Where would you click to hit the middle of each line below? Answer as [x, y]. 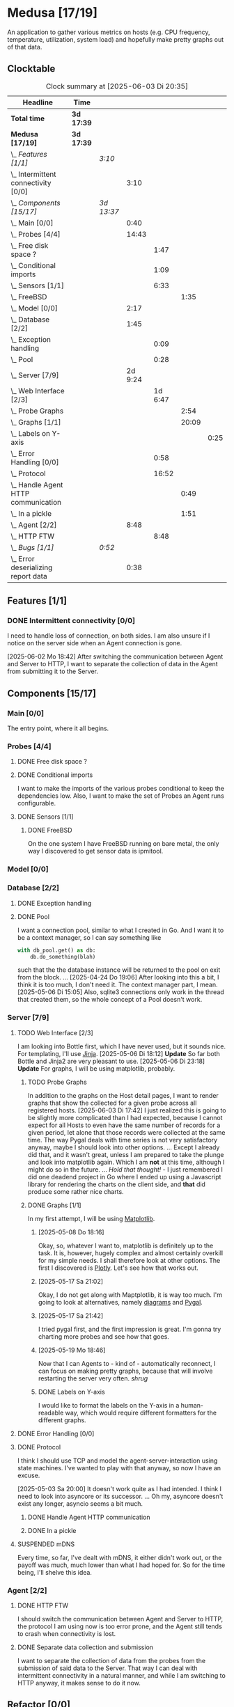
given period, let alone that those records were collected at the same [126, 1132]
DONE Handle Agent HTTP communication [89, 1517]
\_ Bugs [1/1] [32, 547]
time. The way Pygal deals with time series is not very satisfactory [123, 1140]
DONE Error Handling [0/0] [56, 1433]
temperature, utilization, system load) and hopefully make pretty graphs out [116, 39]
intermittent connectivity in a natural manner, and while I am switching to [122, 1675]
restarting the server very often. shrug [93, 1378]
